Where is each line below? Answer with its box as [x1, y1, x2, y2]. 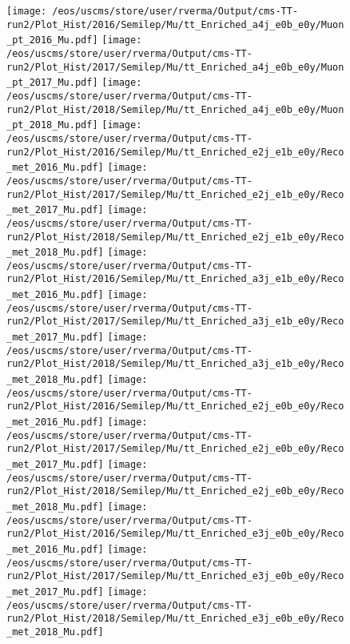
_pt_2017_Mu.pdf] [6, 77, 98, 89]
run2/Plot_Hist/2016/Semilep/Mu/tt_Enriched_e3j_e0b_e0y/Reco [6, 528, 344, 540]
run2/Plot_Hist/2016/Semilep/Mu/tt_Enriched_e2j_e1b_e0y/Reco [6, 146, 344, 158]
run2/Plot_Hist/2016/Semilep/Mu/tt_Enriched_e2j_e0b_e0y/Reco [6, 400, 344, 413]
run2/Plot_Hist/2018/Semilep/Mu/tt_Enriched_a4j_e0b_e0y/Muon [6, 103, 344, 115]
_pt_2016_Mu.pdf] [6, 34, 98, 46]
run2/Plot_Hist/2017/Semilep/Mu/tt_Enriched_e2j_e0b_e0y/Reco [6, 443, 344, 455]
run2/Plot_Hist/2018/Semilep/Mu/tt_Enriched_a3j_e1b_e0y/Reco [6, 358, 344, 370]
